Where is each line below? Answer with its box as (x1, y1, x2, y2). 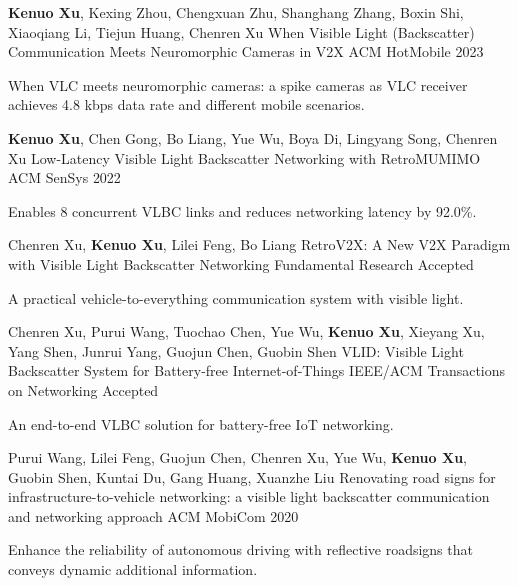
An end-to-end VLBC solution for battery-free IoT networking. (8, 413, 394, 434)
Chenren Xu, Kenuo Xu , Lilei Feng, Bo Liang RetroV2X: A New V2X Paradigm (8, 234, 511, 255)
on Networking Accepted (8, 379, 159, 400)
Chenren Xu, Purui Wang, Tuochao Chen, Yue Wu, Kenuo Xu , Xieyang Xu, (8, 321, 485, 342)
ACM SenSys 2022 (8, 167, 121, 188)
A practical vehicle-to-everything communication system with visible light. (8, 287, 464, 308)
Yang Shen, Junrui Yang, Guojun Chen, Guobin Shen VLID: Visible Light (8, 340, 464, 361)
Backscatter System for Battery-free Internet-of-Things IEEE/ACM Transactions (8, 360, 506, 381)
